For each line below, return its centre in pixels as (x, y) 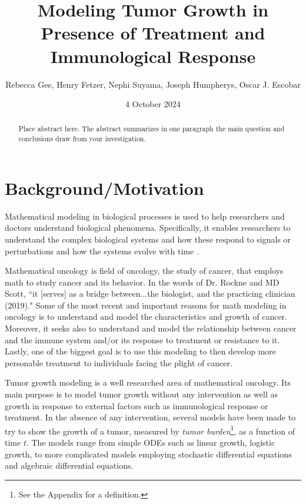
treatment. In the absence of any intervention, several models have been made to (150, 417)
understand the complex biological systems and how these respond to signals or (148, 239)
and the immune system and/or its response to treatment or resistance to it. (142, 339)
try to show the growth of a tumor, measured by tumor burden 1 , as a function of (150, 430)
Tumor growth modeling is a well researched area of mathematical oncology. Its (148, 382)
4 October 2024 (153, 104)
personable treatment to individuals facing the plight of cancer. (119, 362)
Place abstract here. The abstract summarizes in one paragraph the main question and (152, 129)
